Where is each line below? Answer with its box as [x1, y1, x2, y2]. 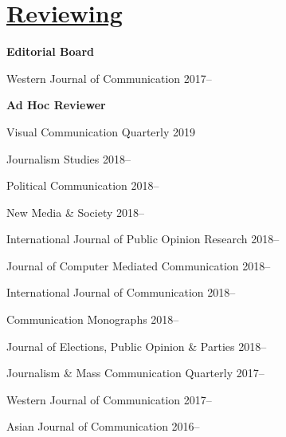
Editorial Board [6, 43, 94, 60]
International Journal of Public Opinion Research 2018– [6, 230, 280, 247]
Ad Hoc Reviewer [6, 96, 106, 113]
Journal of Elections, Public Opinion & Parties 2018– [6, 337, 267, 354]
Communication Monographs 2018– [6, 311, 179, 328]
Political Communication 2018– [6, 177, 159, 194]
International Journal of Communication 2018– [6, 284, 236, 301]
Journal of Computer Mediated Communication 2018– [6, 257, 271, 274]
